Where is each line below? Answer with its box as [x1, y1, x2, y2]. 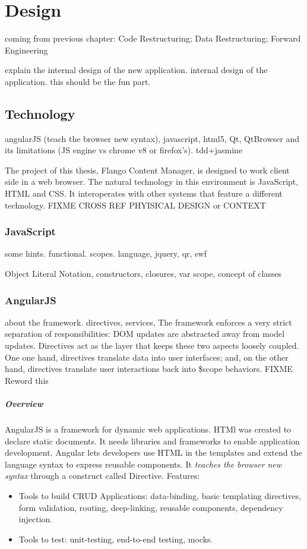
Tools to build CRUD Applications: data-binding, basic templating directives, [18, 489, 302, 501]
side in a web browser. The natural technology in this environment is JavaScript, [5, 175, 299, 188]
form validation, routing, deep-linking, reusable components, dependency [18, 501, 283, 513]
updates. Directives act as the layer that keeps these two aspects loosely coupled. [5, 339, 299, 352]
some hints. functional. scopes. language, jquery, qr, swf [5, 247, 207, 260]
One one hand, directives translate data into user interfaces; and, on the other [5, 351, 289, 363]
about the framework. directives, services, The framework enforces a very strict [5, 315, 292, 328]
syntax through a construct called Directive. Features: [5, 469, 200, 482]
